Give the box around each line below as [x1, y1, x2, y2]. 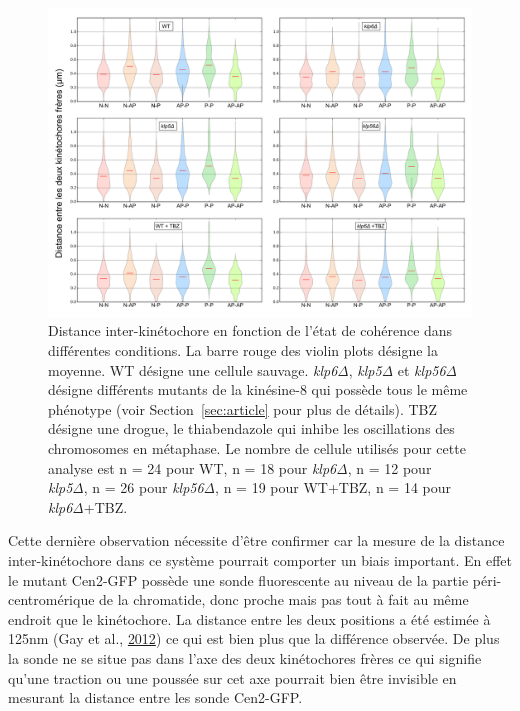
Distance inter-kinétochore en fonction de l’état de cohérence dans [48, 320, 453, 341]
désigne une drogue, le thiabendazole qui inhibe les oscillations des [48, 418, 455, 439]
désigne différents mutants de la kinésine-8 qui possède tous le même [48, 379, 468, 400]
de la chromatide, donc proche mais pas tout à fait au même [99, 589, 469, 610]
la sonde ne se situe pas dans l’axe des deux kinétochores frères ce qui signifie [8, 647, 482, 668]
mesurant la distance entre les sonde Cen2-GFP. [8, 687, 303, 708]
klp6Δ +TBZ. [48, 496, 128, 517]
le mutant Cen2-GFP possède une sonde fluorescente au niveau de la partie [8, 569, 469, 590]
